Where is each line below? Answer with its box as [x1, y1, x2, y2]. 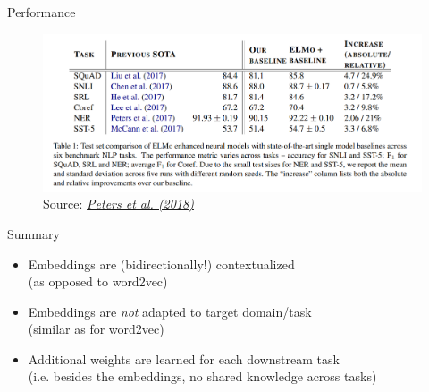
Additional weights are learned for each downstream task [28, 349, 340, 368]
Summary [7, 224, 60, 243]
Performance [7, 3, 76, 21]
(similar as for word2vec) [28, 320, 164, 338]
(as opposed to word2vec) [28, 272, 168, 291]
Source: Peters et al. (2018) [43, 194, 194, 213]
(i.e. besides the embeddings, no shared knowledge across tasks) [28, 367, 377, 386]
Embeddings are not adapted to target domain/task [28, 302, 312, 320]
